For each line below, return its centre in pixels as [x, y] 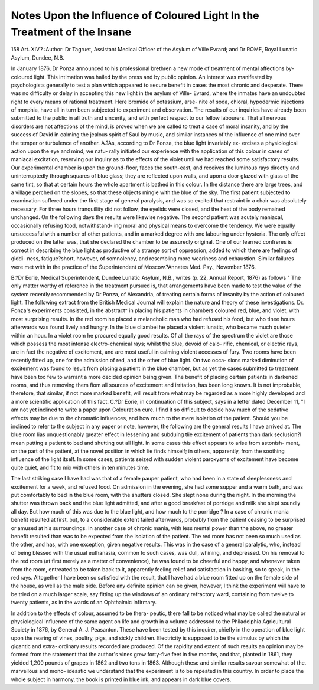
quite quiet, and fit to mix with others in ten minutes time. [80, 467]
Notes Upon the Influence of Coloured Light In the [135, 15]
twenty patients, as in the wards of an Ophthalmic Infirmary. [84, 603]
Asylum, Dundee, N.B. [38, 58]
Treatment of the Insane [71, 32]
